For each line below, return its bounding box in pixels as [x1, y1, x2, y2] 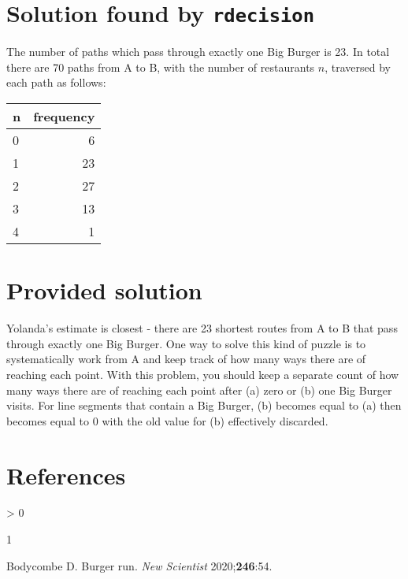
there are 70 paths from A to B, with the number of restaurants [6, 58, 315, 75]
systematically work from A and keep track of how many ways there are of [6, 351, 366, 367]
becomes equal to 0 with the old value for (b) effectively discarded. [6, 412, 328, 429]
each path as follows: [6, 74, 106, 91]
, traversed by [325, 58, 391, 75]
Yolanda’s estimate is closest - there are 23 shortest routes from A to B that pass [6, 320, 398, 336]
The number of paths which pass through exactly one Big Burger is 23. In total [6, 43, 390, 60]
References [6, 458, 126, 491]
